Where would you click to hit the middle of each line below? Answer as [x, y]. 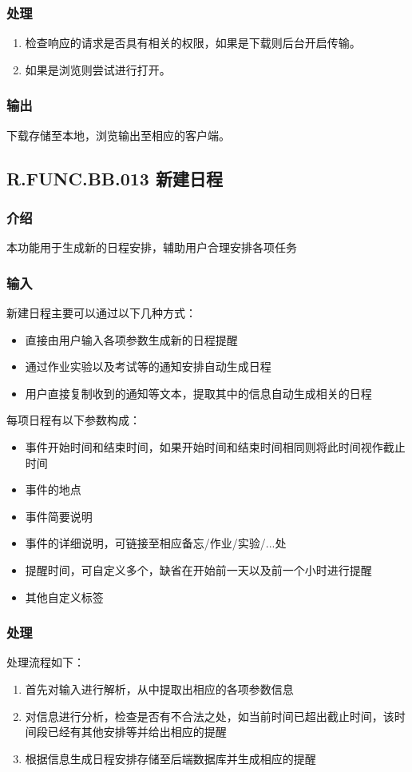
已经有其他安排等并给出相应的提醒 [137, 732]
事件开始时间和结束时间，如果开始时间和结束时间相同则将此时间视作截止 [215, 447]
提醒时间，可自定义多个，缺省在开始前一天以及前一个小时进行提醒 [198, 569]
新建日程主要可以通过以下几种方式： [101, 313]
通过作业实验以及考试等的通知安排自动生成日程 [148, 366]
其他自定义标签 [64, 597]
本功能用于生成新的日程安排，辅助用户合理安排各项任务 [152, 247]
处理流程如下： [46, 662]
